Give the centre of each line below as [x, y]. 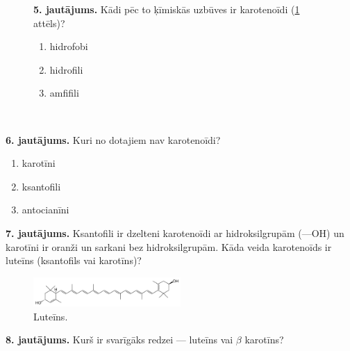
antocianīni [45, 210]
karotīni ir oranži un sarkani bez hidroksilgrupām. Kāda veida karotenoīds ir [169, 246]
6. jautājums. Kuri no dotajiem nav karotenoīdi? [113, 139]
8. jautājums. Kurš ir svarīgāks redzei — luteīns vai [119, 340]
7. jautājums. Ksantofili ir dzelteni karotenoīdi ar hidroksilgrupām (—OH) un [175, 232]
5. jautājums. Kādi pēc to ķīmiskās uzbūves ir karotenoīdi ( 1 [167, 9]
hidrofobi [69, 46]
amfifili [64, 93]
